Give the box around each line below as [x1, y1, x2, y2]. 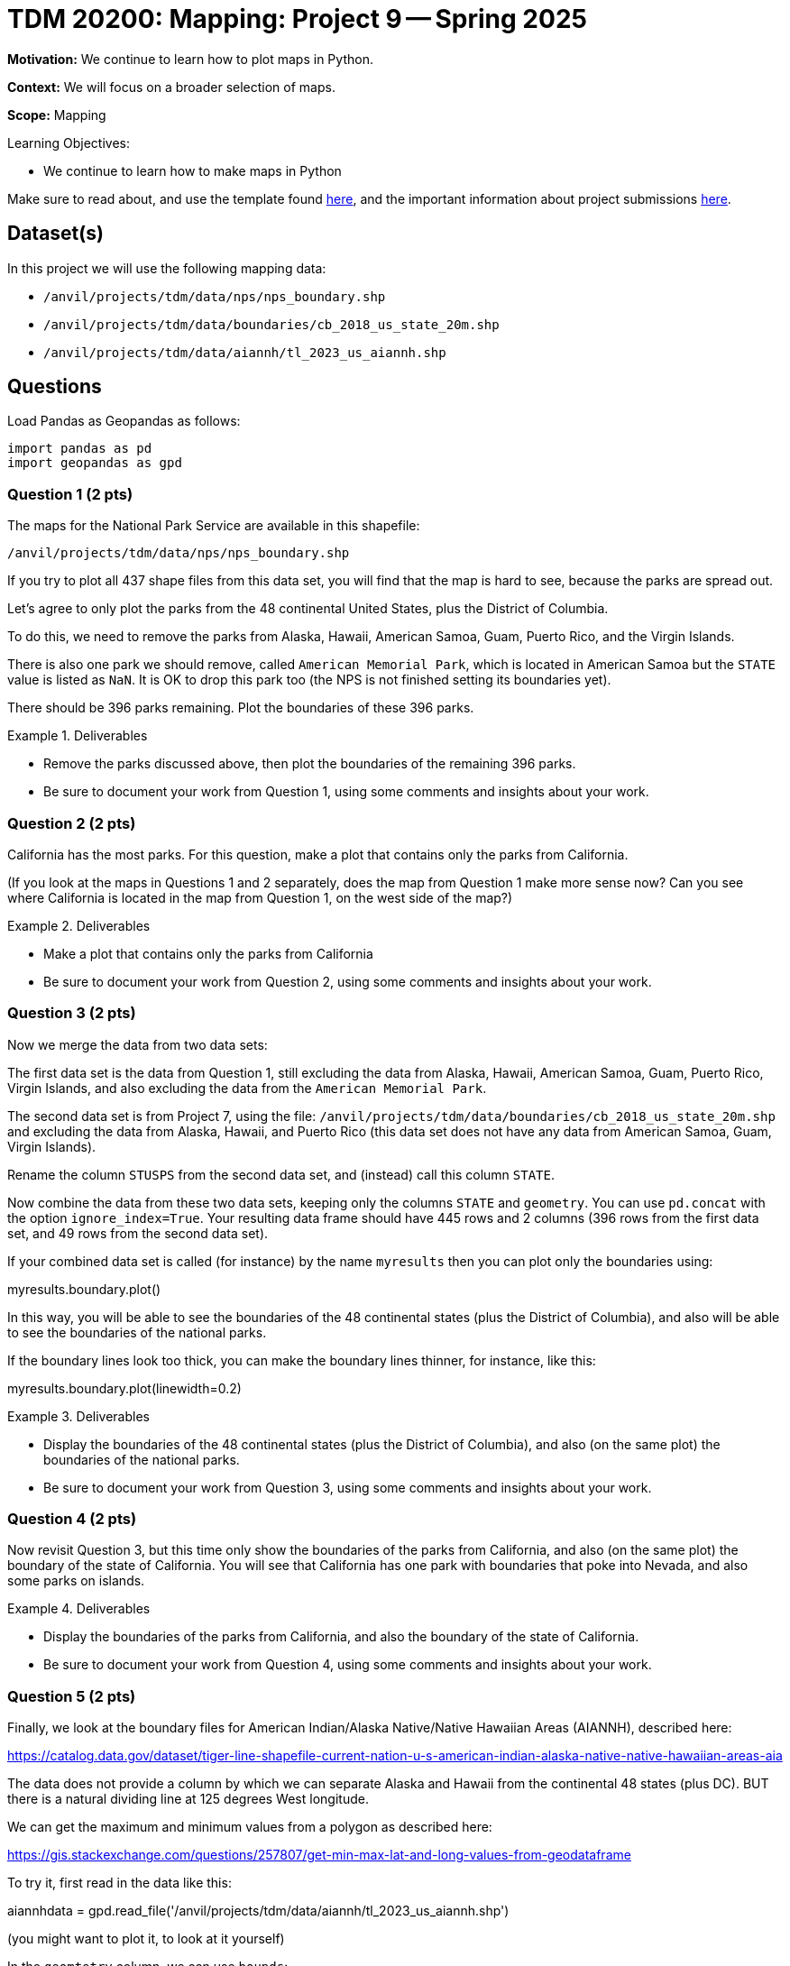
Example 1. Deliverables [7, 728, 148, 744]
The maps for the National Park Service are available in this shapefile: [7, 518, 420, 534]
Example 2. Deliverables [7, 917, 151, 933]
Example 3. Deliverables [7, 1408, 150, 1424]
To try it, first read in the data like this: [7, 1875, 232, 1891]
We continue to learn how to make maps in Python [43, 162, 342, 179]
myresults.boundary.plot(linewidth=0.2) [7, 1380, 242, 1396]
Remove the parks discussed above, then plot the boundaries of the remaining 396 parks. [43, 756, 576, 772]
